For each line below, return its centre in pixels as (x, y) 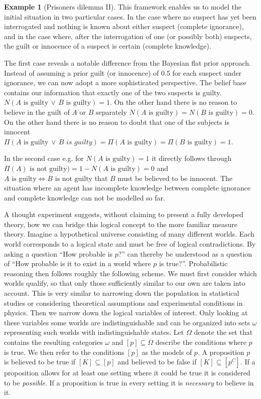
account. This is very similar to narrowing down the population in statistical (122, 293)
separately (111, 112)
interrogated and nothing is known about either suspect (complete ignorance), (124, 26)
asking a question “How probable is (58, 253)
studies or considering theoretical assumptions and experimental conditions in (123, 303)
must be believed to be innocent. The (175, 178)
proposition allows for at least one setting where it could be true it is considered (127, 373)
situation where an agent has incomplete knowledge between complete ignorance (127, 188)
